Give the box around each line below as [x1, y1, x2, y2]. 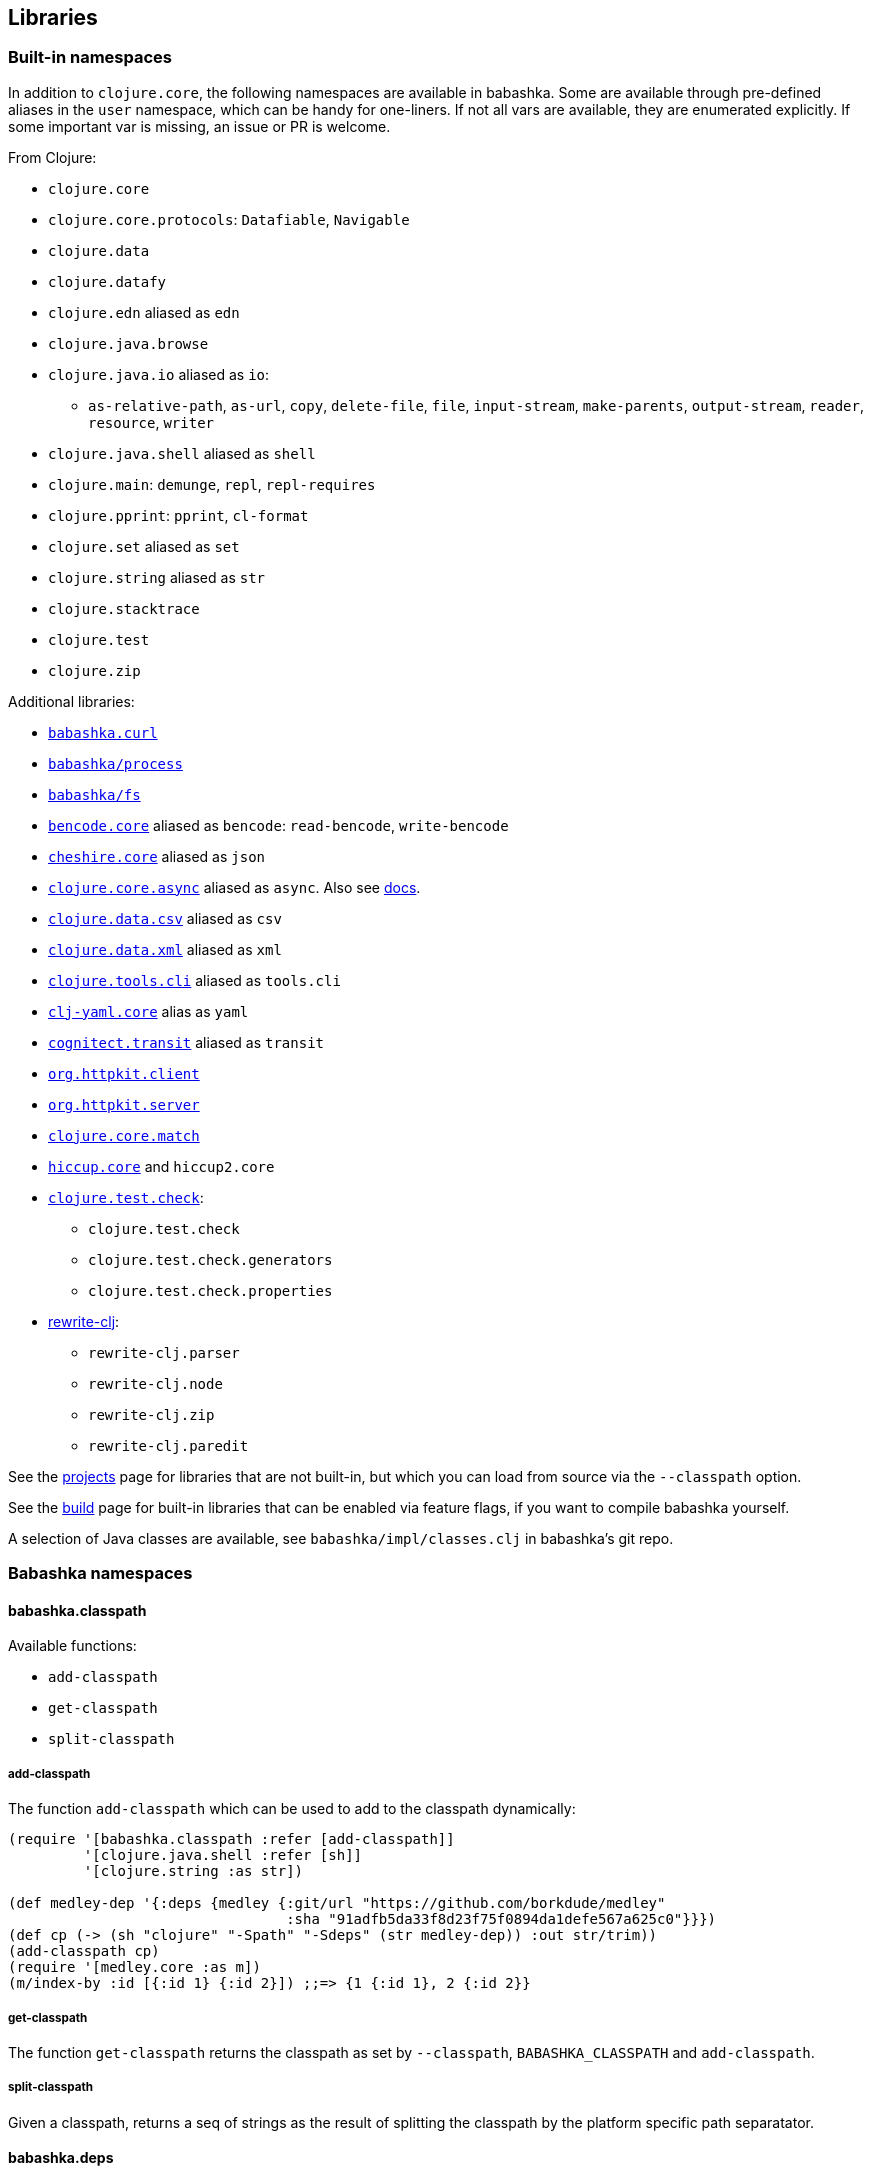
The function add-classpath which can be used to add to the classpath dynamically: [8, 1800, 576, 1818]
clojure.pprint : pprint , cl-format [48, 506, 309, 524]
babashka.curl [48, 724, 158, 741]
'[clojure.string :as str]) [83, 1863, 304, 1880]
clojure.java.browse [48, 335, 209, 352]
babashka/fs [48, 786, 141, 803]
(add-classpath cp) [8, 1943, 160, 1960]
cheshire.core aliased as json [48, 847, 265, 865]
